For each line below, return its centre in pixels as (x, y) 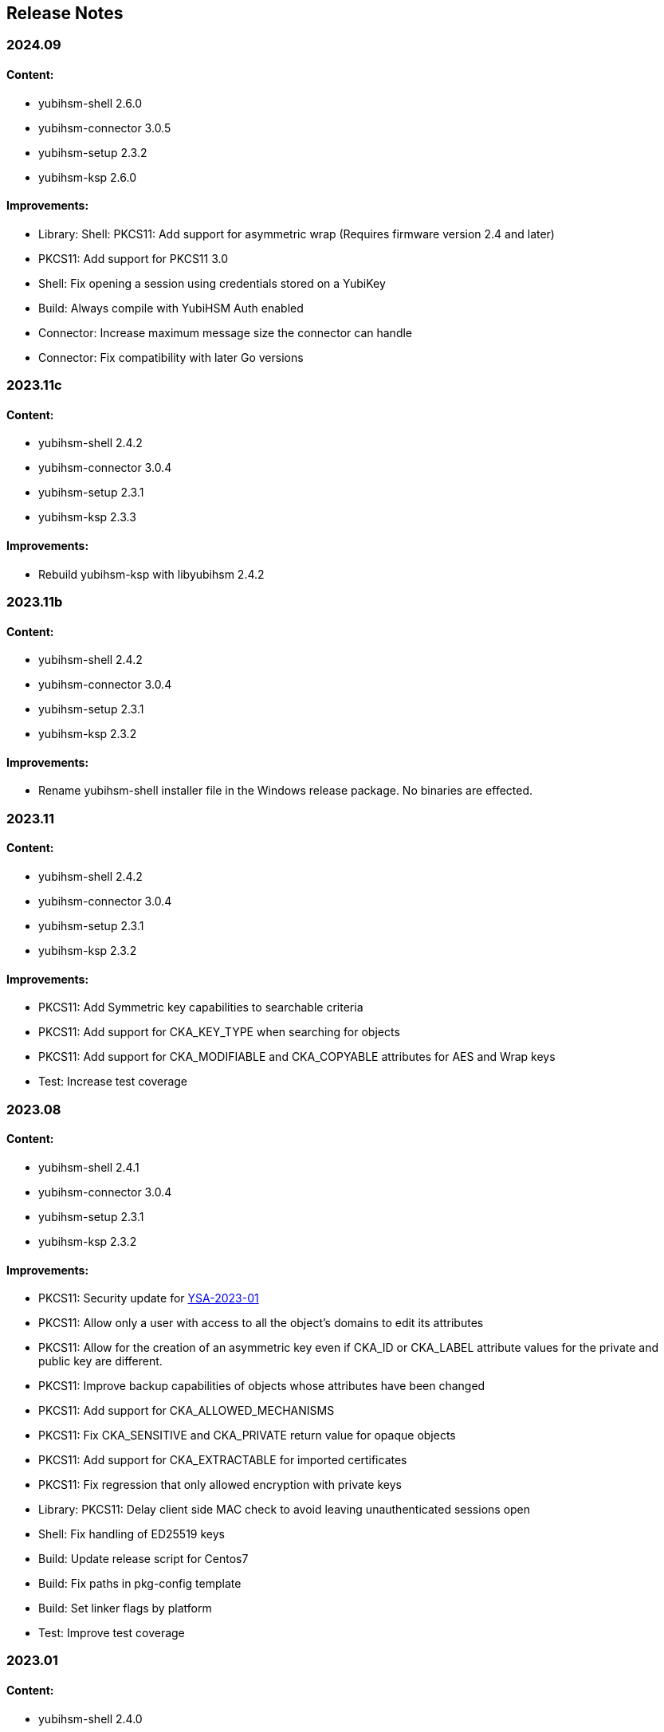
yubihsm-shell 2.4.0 (90, 1718)
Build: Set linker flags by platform (125, 1608)
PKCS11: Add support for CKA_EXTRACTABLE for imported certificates (223, 1460)
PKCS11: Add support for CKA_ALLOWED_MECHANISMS (187, 1411)
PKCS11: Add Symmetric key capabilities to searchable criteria (201, 1007)
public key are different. (100, 1361)
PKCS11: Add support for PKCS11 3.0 (134, 258)
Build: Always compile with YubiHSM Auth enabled (171, 308)
